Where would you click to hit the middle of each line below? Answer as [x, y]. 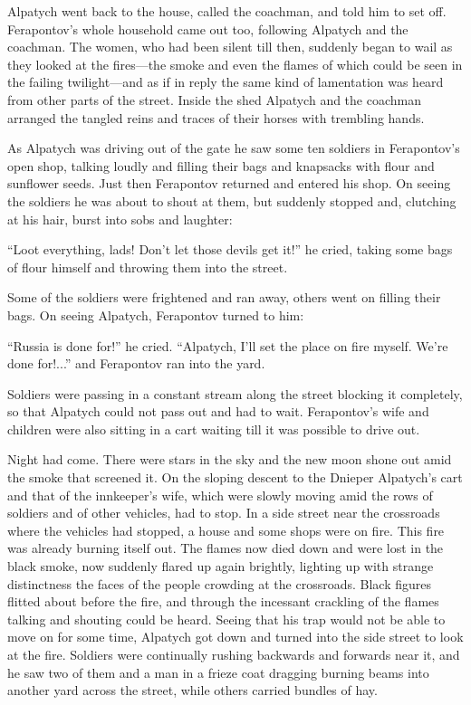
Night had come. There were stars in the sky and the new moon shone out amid [230, 459]
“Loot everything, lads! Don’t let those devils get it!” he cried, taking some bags [230, 249]
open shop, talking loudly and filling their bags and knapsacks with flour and [221, 165]
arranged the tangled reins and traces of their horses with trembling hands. [216, 117]
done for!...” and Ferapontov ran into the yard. [136, 363]
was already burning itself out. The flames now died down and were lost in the [226, 548]
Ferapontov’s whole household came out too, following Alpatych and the [208, 29]
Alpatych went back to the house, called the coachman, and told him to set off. [227, 11]
